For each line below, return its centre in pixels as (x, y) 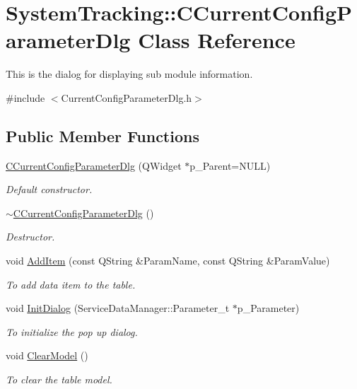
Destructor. (30, 237)
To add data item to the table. (71, 284)
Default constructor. (49, 189)
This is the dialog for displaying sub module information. (129, 74)
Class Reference (217, 40)
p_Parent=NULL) (230, 165)
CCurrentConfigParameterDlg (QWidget (94, 165)
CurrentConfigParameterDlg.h (127, 97)
